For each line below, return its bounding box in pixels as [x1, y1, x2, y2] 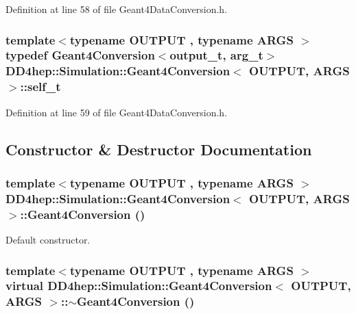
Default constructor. [5, 233, 91, 247]
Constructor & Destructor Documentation [5, 138, 312, 159]
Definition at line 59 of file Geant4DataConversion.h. [5, 105, 228, 119]
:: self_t [20, 78, 61, 95]
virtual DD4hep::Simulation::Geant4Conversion [5, 277, 272, 294]
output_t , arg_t [169, 47, 263, 64]
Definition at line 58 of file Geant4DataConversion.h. [5, 2, 228, 16]
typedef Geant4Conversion [5, 47, 155, 64]
